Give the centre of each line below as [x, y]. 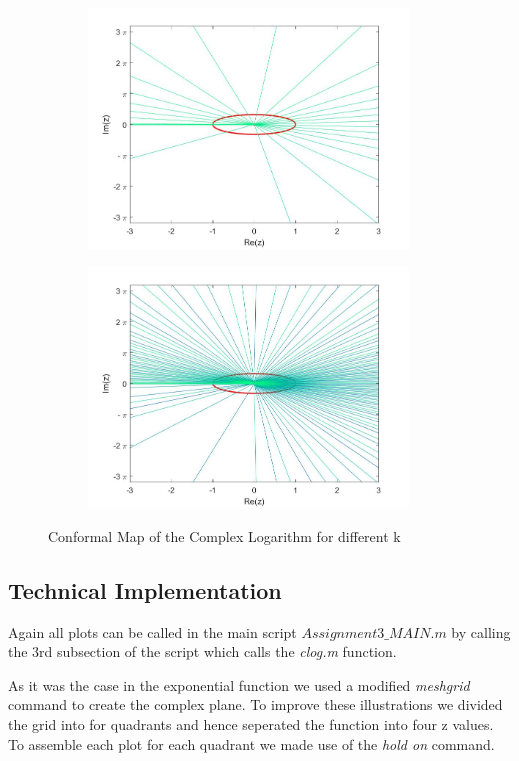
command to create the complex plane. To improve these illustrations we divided [255, 704]
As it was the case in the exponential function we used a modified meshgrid [239, 684]
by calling [481, 631]
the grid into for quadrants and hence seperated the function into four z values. [251, 724]
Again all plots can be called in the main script [152, 631]
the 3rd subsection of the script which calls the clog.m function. [202, 651]
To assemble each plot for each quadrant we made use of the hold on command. [251, 743]
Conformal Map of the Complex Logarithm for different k [224, 535]
